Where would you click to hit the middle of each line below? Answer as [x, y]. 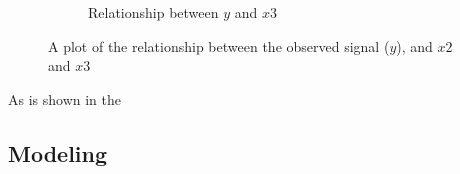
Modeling [58, 152]
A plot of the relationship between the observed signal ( [219, 45]
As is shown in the [64, 98]
